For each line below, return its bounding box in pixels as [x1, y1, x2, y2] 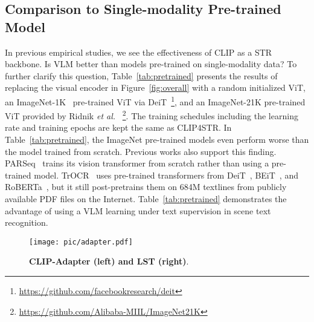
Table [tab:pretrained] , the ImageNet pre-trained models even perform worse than [5, 133, 309, 146]
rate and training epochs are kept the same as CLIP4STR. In [5, 121, 232, 134]
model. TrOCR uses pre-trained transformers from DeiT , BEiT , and [34, 168, 298, 181]
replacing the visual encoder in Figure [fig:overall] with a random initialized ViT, [5, 81, 306, 94]
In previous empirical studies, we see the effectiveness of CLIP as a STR [5, 45, 272, 58]
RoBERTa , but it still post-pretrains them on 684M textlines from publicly [5, 180, 287, 193]
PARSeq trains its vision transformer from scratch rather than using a [5, 157, 269, 169]
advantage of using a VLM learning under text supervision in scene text [5, 204, 271, 217]
